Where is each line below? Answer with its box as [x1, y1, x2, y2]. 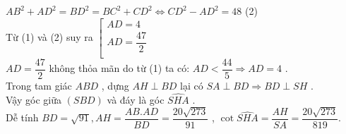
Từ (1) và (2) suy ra [6, 29, 93, 44]
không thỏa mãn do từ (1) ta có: [49, 61, 190, 75]
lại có [180, 78, 203, 92]
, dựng [101, 78, 129, 92]
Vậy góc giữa [6, 92, 61, 106]
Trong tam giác [6, 78, 72, 92]
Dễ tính [6, 110, 39, 125]
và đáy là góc [107, 92, 165, 106]
